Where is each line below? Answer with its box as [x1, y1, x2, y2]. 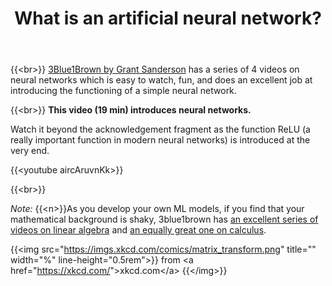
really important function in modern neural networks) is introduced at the [10, 134, 311, 146]
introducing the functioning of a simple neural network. [10, 85, 237, 97]
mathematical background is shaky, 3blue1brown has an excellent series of [10, 213, 319, 226]
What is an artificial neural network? [14, 7, 322, 30]
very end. [10, 145, 50, 157]
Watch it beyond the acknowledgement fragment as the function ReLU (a [10, 123, 311, 136]
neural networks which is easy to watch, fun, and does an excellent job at [10, 74, 313, 86]
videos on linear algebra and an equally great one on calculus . [10, 224, 267, 236]
